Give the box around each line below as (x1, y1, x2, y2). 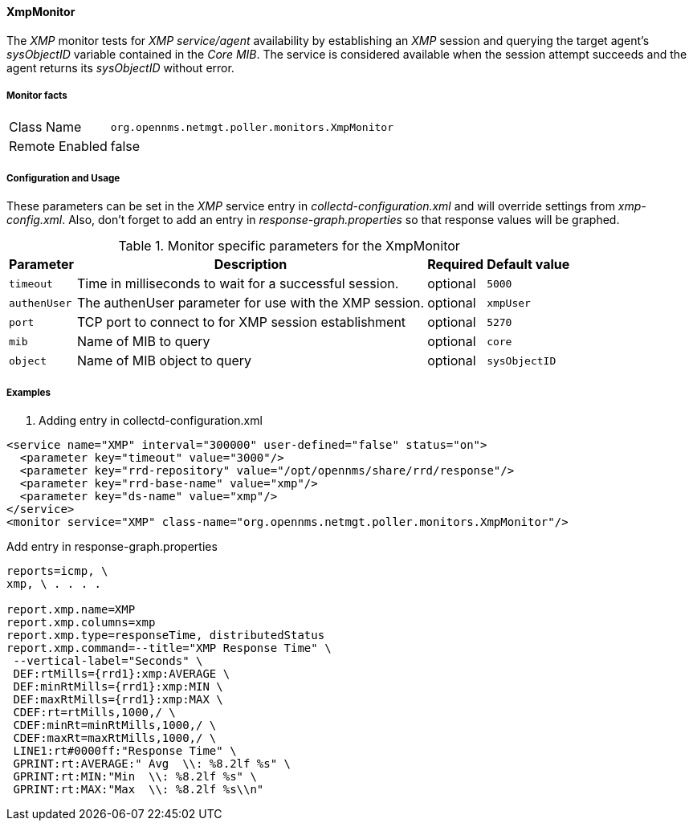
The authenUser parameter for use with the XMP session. (76, 295, 425, 312)
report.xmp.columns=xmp (6, 615, 156, 629)
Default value (487, 256, 570, 273)
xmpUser (487, 296, 531, 309)
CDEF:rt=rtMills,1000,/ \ (13, 705, 176, 719)
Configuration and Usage (6, 172, 120, 184)
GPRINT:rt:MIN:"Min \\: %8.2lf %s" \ (13, 769, 257, 783)
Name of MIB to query (76, 333, 210, 350)
